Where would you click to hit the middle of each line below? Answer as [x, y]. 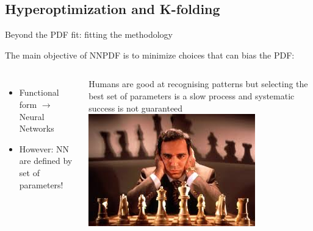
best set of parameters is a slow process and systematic [192, 95]
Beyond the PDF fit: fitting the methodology [89, 34]
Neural [32, 116]
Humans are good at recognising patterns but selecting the [198, 84]
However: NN [44, 148]
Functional [39, 92]
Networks [37, 128]
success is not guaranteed [136, 108]
